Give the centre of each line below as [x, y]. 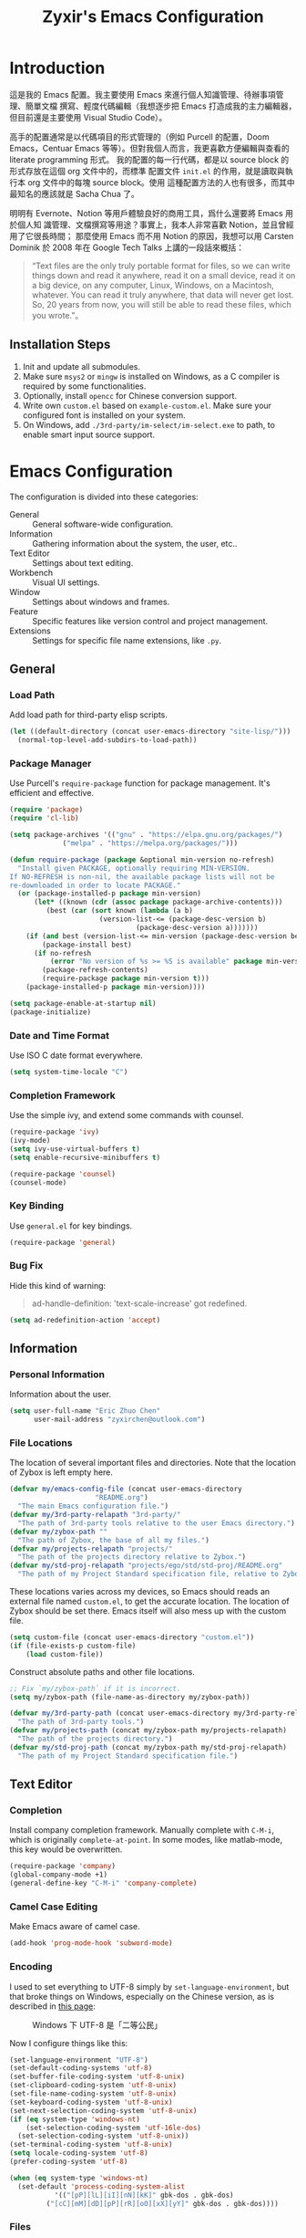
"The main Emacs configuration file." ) [93, 1506]
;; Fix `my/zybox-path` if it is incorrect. [95, 1689]
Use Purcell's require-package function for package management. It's [140, 783]
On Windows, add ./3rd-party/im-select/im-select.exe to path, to [149, 424]
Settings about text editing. [83, 562]
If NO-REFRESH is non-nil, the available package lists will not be [142, 877]
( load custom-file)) [65, 1654]
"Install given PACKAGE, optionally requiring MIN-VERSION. [134, 868]
